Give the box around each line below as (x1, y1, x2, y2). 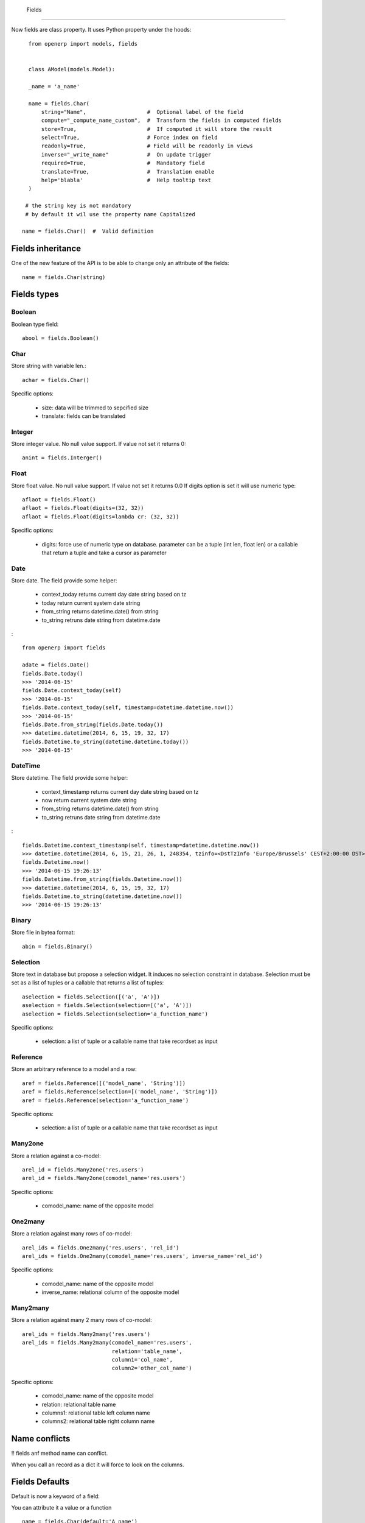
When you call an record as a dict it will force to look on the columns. (11, 1461, 184, 1468)
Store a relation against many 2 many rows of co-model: (11, 1316, 152, 1324)
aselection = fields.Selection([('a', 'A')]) (22, 993, 161, 1000)
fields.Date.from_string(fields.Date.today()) (22, 721, 164, 728)
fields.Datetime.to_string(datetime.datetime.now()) (22, 892, 182, 900)
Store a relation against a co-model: (11, 1152, 102, 1159)
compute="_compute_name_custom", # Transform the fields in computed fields (41, 117, 282, 124)
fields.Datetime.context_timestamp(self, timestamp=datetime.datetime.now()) (22, 841, 260, 849)
